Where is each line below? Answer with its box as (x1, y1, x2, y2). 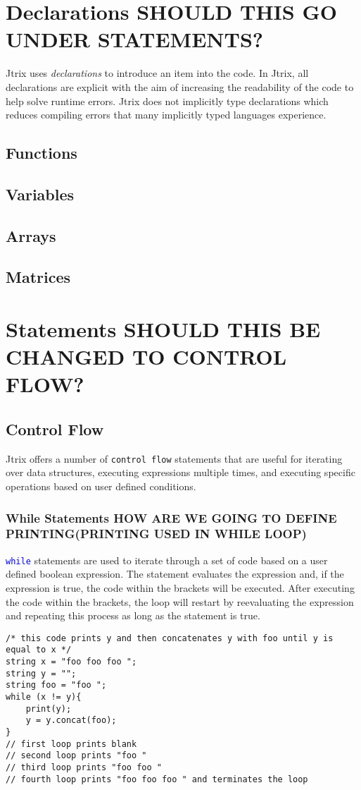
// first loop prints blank (6, 739, 137, 749)
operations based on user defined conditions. (6, 479, 196, 494)
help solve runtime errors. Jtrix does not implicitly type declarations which (6, 93, 329, 108)
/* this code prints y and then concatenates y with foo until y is (6, 633, 334, 643)
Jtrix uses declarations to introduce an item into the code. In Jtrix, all (6, 66, 309, 80)
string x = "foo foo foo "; (6, 657, 137, 667)
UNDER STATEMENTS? (6, 25, 263, 54)
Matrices (6, 266, 71, 288)
